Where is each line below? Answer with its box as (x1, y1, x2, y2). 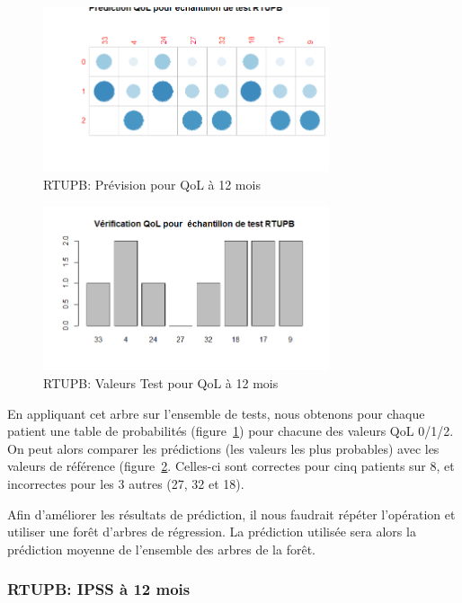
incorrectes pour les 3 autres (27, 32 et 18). (7, 474, 244, 492)
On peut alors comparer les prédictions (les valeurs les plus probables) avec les (7, 439, 440, 457)
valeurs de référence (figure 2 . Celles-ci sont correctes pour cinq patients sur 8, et (7, 457, 455, 475)
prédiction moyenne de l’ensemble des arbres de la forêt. (7, 539, 315, 558)
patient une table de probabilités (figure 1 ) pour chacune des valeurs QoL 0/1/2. (7, 421, 454, 440)
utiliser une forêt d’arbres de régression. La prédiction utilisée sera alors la (7, 522, 416, 541)
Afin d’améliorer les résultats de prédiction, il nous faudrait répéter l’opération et (7, 504, 456, 523)
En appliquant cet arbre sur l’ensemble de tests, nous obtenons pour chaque (7, 403, 425, 422)
